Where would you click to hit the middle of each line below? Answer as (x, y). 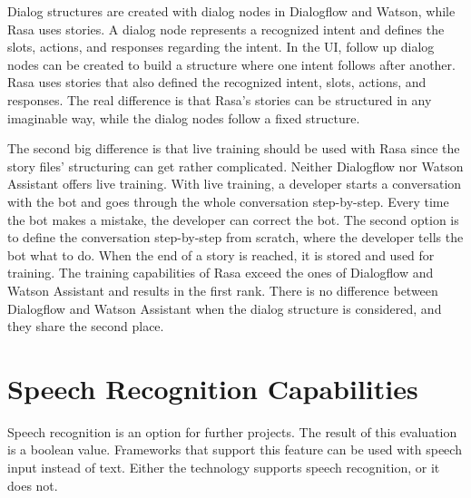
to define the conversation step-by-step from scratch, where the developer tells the (235, 237)
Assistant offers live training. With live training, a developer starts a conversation (235, 184)
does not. (33, 485)
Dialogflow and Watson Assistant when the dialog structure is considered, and (225, 308)
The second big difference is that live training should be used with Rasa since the (234, 148)
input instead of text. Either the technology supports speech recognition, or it (224, 467)
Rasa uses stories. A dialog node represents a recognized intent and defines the (226, 29)
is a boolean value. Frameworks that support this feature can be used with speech (235, 449)
